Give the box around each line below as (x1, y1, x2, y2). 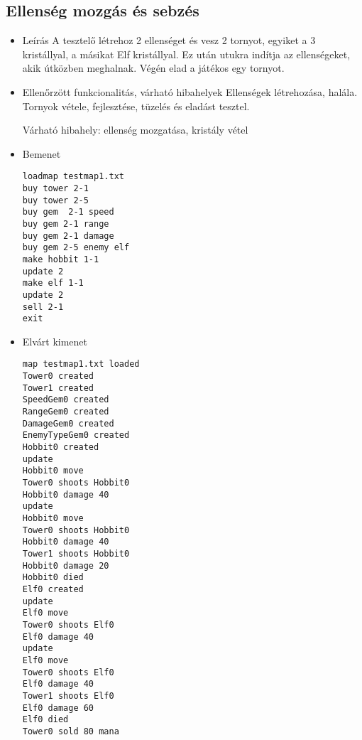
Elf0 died (22, 714, 69, 725)
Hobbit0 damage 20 (22, 560, 109, 571)
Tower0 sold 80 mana (22, 726, 119, 736)
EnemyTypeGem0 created (22, 430, 130, 441)
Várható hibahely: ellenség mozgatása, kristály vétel (22, 122, 248, 137)
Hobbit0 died (22, 572, 84, 583)
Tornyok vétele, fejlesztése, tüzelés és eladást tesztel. (22, 98, 250, 113)
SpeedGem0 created (22, 395, 109, 405)
